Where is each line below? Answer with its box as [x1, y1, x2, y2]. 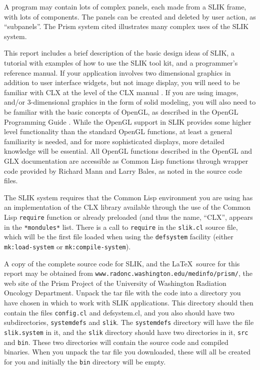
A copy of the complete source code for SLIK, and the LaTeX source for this [4, 258, 240, 268]
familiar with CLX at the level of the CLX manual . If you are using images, [4, 87, 238, 97]
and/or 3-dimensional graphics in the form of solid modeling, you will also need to [4, 97, 256, 107]
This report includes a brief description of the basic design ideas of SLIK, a [4, 48, 234, 58]
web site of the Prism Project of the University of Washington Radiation [4, 277, 226, 288]
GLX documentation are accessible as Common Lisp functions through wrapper [4, 155, 248, 166]
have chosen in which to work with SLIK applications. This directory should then [4, 297, 253, 307]
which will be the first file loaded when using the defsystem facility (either [4, 231, 233, 242]
